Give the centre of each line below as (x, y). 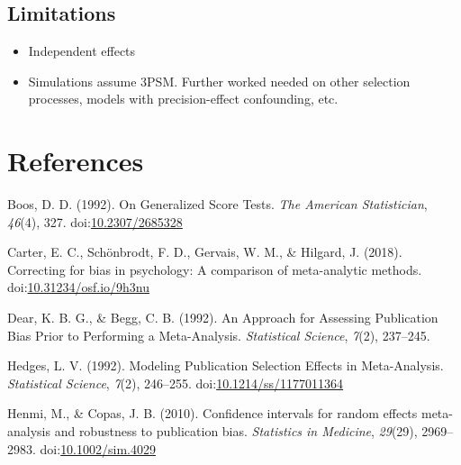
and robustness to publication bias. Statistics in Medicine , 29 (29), (236, 431)
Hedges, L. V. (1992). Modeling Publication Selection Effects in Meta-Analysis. (226, 365)
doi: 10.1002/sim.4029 (98, 448)
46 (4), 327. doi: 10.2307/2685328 (95, 221)
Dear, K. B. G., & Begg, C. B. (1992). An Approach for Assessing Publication (223, 318)
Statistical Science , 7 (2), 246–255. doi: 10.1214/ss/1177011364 (176, 383)
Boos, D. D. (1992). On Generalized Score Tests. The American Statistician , (217, 204)
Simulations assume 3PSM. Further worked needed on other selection (219, 81)
